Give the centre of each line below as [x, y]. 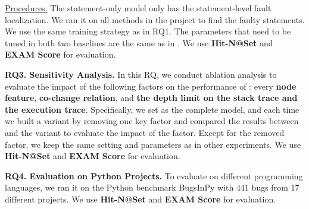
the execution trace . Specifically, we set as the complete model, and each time [152, 109]
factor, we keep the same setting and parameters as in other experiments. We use [153, 144]
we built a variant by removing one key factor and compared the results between [152, 121]
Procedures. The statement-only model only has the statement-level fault [138, 8]
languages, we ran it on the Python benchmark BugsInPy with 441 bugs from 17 [152, 187]
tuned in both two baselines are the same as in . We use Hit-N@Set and [139, 42]
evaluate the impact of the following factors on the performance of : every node [151, 86]
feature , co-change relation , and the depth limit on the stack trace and [151, 98]
